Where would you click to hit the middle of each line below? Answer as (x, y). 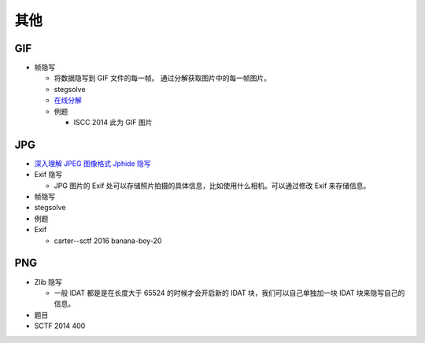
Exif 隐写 (48, 175)
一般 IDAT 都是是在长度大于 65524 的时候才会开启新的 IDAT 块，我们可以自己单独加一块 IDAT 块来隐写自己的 (229, 293)
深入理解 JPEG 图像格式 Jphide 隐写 (92, 163)
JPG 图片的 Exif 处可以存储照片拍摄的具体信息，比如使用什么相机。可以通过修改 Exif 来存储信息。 (212, 186)
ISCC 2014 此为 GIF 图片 (113, 123)
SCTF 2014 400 (60, 326)
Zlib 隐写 (48, 282)
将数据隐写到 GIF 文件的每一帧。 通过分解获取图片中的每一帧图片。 (163, 78)
